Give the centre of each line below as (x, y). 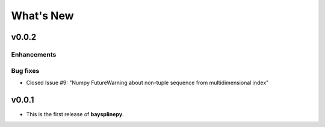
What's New (43, 16)
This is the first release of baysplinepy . (75, 114)
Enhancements (34, 54)
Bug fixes (25, 70)
